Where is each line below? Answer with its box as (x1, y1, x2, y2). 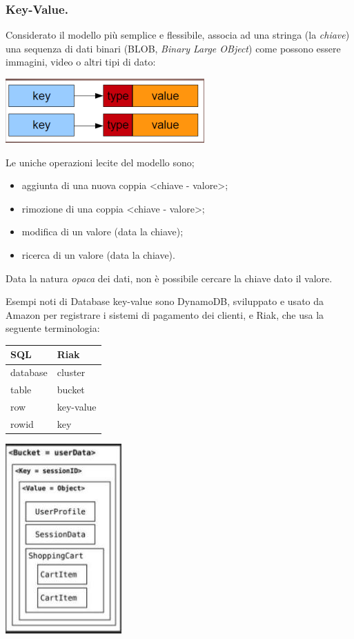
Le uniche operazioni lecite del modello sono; (6, 155, 195, 169)
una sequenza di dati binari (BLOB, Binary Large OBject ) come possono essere (6, 41, 341, 55)
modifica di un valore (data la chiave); (21, 224, 184, 239)
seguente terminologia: (6, 321, 100, 335)
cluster (57, 365, 86, 380)
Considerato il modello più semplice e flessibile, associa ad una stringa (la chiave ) (6, 28, 350, 42)
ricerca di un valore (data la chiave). (21, 247, 175, 262)
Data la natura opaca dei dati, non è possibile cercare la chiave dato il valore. (6, 271, 333, 285)
